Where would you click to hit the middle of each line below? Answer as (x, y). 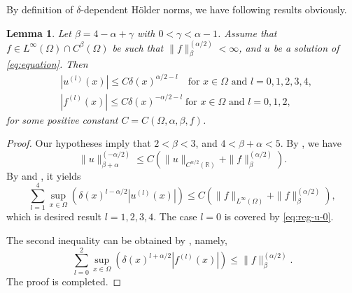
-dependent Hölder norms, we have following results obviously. (214, 9)
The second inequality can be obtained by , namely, (117, 240)
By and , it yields (44, 175)
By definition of (40, 9)
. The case (175, 216)
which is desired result (54, 216)
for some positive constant (62, 119)
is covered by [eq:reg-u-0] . (279, 216)
